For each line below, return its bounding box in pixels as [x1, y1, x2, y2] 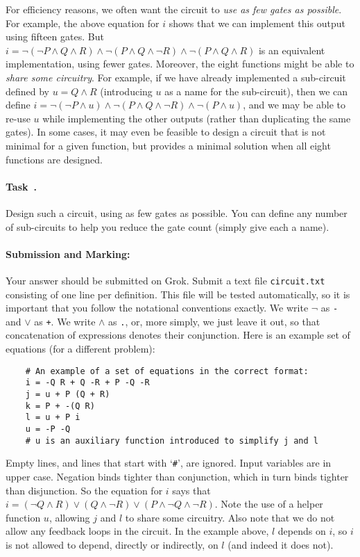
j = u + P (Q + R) [25, 389, 110, 399]
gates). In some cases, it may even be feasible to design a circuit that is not [6, 124, 326, 139]
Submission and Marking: [6, 246, 130, 261]
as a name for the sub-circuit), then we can [164, 83, 348, 98]
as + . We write [34, 314, 96, 328]
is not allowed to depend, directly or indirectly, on [6, 537, 218, 551]
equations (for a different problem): [6, 341, 155, 356]
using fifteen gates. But [6, 29, 104, 44]
